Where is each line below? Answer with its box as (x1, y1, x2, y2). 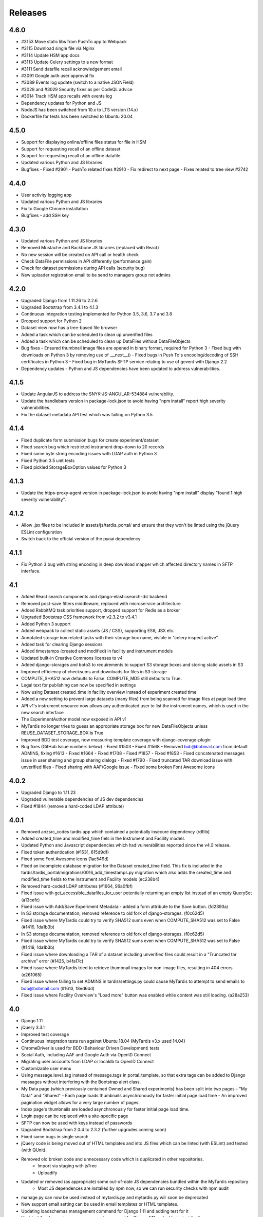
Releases (9, 7, 47, 18)
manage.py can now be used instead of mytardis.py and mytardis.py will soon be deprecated (21, 1194, 208, 1200)
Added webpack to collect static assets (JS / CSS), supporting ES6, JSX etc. (21, 628, 175, 634)
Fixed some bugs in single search (21, 1133, 89, 1139)
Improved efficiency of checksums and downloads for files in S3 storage (21, 668, 167, 674)
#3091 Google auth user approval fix (21, 73, 94, 79)
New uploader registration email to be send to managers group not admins (21, 272, 171, 277)
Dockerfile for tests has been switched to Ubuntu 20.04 (21, 113, 133, 119)
